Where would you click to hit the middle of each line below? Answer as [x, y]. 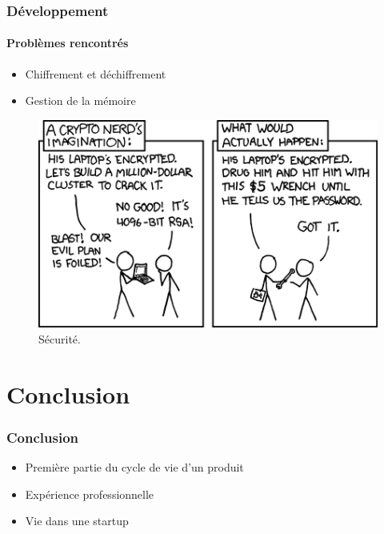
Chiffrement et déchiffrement [96, 73]
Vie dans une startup [77, 521]
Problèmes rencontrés [68, 43]
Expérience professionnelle [90, 494]
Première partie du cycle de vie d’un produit [134, 466]
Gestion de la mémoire [80, 100]
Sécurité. [60, 338]
